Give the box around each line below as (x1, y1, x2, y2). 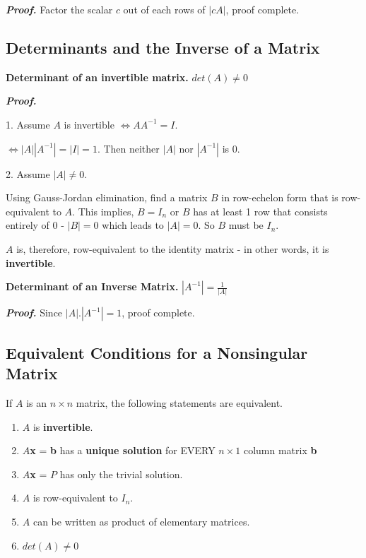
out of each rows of (123, 2, 206, 16)
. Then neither (97, 141, 160, 155)
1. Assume (6, 117, 50, 131)
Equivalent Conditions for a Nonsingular (6, 341, 308, 363)
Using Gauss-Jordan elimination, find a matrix (6, 190, 208, 205)
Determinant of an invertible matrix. (6, 69, 189, 84)
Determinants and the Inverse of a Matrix (6, 36, 320, 58)
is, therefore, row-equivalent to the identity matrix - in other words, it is (16, 241, 329, 256)
